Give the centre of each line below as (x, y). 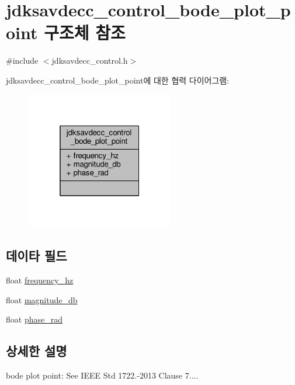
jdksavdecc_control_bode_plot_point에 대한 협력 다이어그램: (118, 80)
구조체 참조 (85, 32)
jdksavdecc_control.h (90, 60)
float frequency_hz (40, 280)
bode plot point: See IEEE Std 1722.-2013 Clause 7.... (102, 375)
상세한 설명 (37, 351)
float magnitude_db (42, 299)
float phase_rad (34, 319)
